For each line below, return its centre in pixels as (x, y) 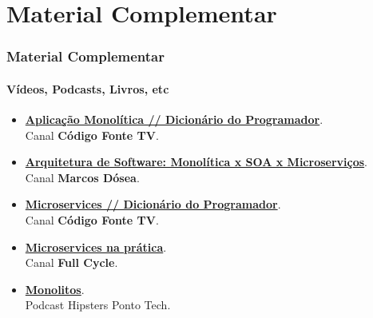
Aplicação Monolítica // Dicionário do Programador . (174, 119)
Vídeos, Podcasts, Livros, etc (88, 88)
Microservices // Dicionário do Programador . (153, 204)
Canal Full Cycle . (71, 262)
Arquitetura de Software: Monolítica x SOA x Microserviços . (196, 162)
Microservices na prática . (96, 246)
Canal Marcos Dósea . (82, 177)
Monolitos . (55, 289)
